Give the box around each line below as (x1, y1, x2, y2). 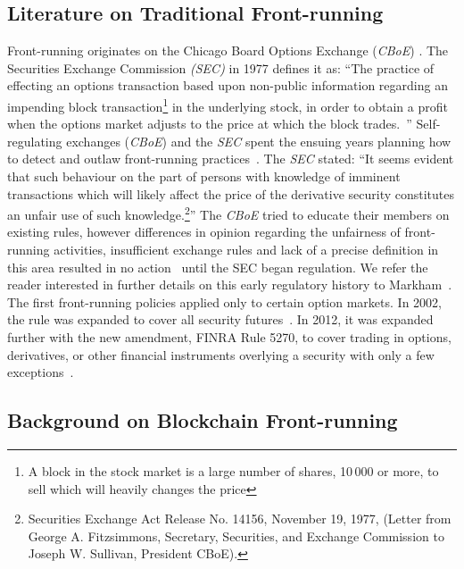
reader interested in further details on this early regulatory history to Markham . (7, 275, 452, 294)
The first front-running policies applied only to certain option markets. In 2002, (7, 292, 442, 311)
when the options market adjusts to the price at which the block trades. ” (7, 114, 412, 133)
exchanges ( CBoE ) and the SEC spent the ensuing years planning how (66, 131, 452, 150)
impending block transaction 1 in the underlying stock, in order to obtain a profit (7, 94, 448, 115)
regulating (7, 131, 62, 150)
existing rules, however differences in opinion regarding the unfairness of (7, 222, 401, 241)
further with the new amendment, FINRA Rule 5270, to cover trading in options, (7, 328, 452, 347)
